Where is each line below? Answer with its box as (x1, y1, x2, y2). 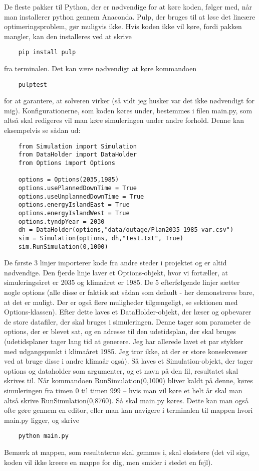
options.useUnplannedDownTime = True (18, 193, 144, 200)
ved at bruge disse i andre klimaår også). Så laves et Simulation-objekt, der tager (4, 356, 253, 366)
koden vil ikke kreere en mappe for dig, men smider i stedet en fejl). (4, 456, 213, 467)
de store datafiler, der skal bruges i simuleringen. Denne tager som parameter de (4, 316, 251, 327)
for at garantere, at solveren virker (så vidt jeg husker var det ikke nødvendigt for (4, 95, 254, 106)
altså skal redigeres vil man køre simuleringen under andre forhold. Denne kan (4, 115, 244, 125)
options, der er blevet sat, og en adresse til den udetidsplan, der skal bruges (4, 326, 236, 337)
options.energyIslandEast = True (18, 201, 130, 209)
